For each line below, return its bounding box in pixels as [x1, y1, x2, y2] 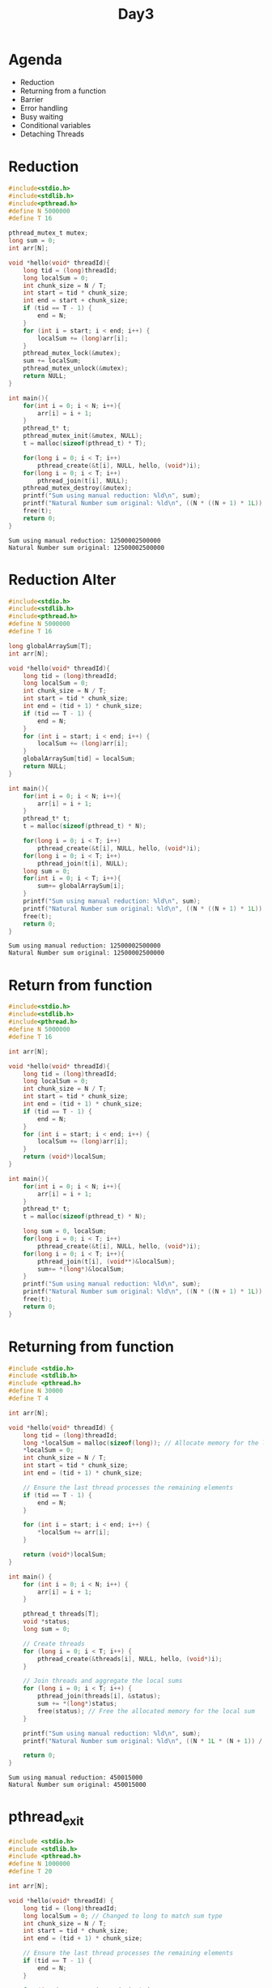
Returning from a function [19, 86, 107, 96]
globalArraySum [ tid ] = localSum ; [23, 755, 136, 763]
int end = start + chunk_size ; [23, 297, 129, 305]
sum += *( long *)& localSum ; [37, 1265, 125, 1273]
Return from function [8, 976, 153, 994]
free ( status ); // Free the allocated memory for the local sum [37, 1707, 255, 1715]
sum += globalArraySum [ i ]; [37, 882, 125, 891]
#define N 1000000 [8, 1860, 70, 1868]
